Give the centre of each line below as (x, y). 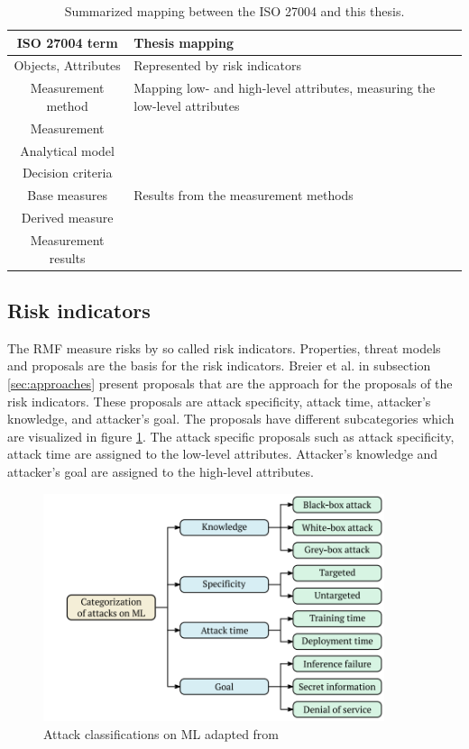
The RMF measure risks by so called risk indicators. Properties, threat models (224, 347)
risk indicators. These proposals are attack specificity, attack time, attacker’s (219, 401)
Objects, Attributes (67, 65)
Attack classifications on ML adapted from (161, 734)
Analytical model (67, 150)
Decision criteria (67, 173)
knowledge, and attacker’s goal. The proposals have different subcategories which (231, 419)
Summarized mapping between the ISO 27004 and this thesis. (234, 11)
